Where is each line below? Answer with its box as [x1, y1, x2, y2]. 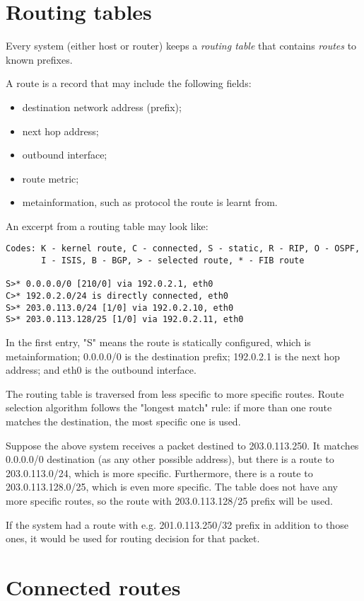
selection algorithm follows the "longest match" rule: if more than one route [6, 400, 332, 415]
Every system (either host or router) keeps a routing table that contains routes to [6, 38, 357, 53]
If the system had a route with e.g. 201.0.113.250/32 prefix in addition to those [6, 517, 348, 532]
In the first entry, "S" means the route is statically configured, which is [6, 335, 311, 350]
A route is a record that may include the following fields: [6, 76, 252, 91]
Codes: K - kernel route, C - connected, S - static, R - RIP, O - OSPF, [6, 244, 360, 254]
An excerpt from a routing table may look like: [6, 218, 209, 233]
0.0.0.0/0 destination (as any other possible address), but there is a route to [6, 452, 334, 467]
